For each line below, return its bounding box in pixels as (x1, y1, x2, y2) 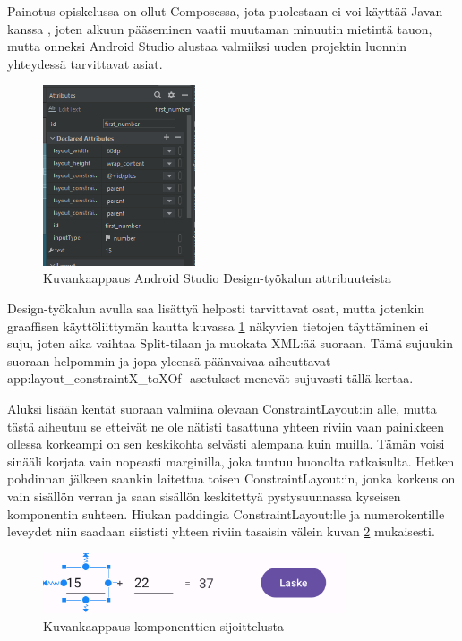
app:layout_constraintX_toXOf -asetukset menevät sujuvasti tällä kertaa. (7, 369, 414, 388)
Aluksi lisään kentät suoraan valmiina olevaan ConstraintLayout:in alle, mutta (7, 398, 437, 417)
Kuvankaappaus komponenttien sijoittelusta (43, 616, 284, 635)
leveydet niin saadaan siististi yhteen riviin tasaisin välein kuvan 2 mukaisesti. (7, 522, 435, 541)
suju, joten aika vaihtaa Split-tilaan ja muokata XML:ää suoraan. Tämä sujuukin (7, 334, 454, 353)
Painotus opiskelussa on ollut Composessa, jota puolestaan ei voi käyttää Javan (7, 2, 443, 20)
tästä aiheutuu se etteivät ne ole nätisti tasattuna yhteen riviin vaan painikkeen (7, 416, 445, 435)
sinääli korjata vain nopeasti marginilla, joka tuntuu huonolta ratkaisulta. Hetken (7, 451, 455, 470)
